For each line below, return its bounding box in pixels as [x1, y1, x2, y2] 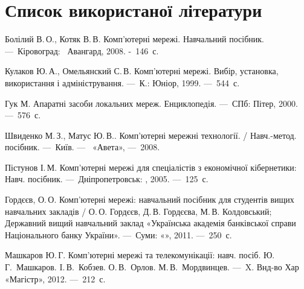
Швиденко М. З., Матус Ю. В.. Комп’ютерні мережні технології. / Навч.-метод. [5, 129, 297, 141]
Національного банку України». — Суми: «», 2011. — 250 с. [5, 228, 232, 241]
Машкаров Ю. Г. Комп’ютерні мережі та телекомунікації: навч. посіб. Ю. [5, 249, 275, 261]
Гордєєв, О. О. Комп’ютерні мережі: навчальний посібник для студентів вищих [5, 193, 294, 206]
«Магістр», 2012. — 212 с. [5, 272, 106, 285]
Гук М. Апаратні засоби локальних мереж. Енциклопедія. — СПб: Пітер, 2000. [5, 97, 298, 109]
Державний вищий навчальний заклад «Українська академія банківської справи [5, 217, 296, 229]
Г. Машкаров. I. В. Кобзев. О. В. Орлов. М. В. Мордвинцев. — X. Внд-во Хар [5, 261, 299, 273]
